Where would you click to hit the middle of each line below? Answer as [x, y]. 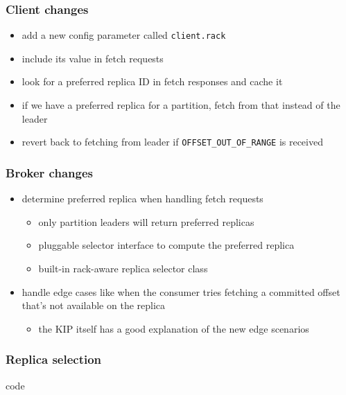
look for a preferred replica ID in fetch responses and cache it [152, 81]
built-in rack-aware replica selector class [123, 268]
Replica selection [54, 359]
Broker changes [49, 172]
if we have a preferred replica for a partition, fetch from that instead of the [181, 105]
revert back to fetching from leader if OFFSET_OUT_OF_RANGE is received [172, 142]
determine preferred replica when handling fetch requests [142, 199]
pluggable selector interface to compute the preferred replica [166, 245]
